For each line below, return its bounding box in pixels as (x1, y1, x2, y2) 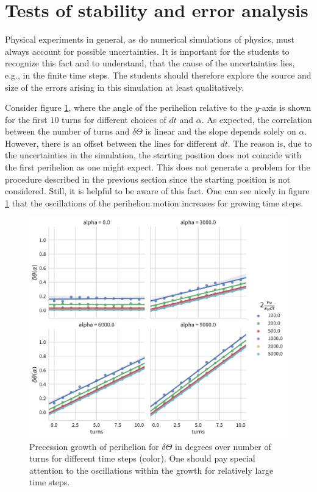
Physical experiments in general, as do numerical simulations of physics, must (5, 33, 294, 46)
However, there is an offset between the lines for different (5, 136, 218, 149)
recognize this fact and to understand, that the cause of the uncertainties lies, (5, 57, 295, 69)
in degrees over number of (175, 440, 271, 452)
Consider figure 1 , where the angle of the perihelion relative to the (5, 101, 252, 114)
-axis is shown (259, 101, 312, 114)
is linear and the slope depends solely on (145, 125, 296, 138)
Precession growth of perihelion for (29, 440, 159, 452)
